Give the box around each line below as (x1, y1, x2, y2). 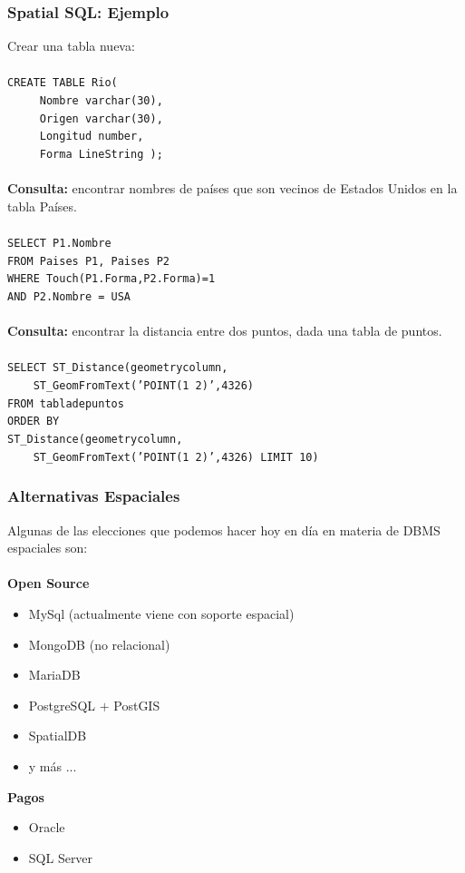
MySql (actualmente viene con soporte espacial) (28, 604, 295, 623)
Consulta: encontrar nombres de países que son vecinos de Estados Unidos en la (7, 179, 458, 198)
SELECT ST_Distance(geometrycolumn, (7, 361, 228, 375)
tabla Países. (7, 196, 77, 215)
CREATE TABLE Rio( (7, 76, 118, 90)
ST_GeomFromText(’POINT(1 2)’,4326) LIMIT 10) (33, 450, 319, 464)
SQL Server (28, 848, 93, 867)
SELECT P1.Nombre (7, 237, 111, 250)
